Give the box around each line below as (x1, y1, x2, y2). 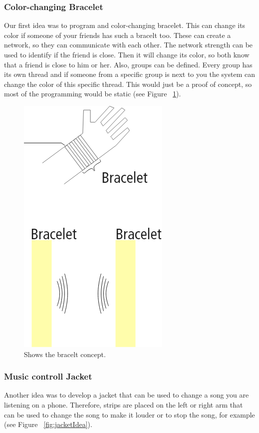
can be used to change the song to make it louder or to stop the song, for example (4, 409, 255, 420)
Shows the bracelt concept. (24, 349, 106, 359)
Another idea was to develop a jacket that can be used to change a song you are (4, 390, 249, 400)
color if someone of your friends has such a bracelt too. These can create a (4, 29, 231, 40)
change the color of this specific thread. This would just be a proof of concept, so (4, 78, 252, 89)
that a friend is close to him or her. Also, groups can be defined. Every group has (4, 59, 253, 69)
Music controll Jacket (4, 370, 92, 383)
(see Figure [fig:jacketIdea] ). (4, 419, 92, 430)
